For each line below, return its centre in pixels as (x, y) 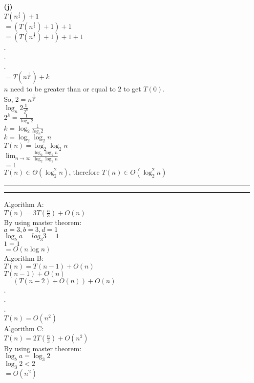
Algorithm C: (24, 328)
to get (132, 89)
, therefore (84, 171)
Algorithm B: (24, 258)
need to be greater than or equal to (63, 89)
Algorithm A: (24, 204)
